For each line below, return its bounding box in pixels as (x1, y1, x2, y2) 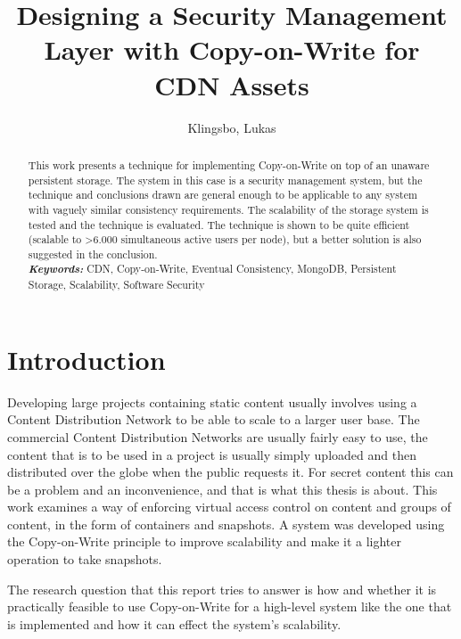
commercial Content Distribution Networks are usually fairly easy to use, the (7, 427, 428, 446)
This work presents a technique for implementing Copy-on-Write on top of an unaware (28, 157, 430, 172)
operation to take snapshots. (7, 550, 162, 569)
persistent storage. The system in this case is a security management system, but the (28, 172, 423, 187)
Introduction (7, 340, 166, 377)
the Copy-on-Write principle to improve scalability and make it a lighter (7, 532, 402, 551)
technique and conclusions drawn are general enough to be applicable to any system (28, 187, 417, 202)
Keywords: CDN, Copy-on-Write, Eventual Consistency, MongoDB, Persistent (28, 260, 397, 277)
